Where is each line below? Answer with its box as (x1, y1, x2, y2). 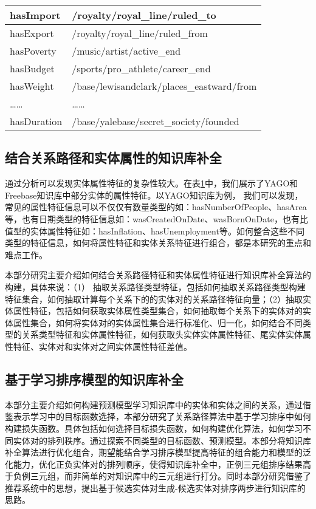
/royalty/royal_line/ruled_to (72, 8, 216, 22)
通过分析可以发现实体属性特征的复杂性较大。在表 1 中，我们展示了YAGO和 (5, 177, 298, 190)
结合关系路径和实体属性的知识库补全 (5, 148, 222, 167)
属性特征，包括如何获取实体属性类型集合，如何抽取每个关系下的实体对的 (13, 304, 303, 317)
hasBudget (10, 61, 55, 75)
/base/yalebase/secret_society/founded (72, 114, 239, 128)
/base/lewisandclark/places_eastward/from (72, 79, 257, 93)
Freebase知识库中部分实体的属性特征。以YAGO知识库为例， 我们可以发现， (5, 188, 303, 201)
